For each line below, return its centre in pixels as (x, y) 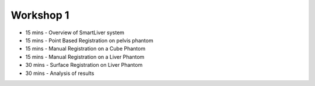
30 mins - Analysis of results (60, 73)
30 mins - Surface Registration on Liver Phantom (84, 65)
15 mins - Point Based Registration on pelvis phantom (90, 40)
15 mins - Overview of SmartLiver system (75, 33)
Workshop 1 (40, 15)
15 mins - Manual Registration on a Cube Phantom (85, 49)
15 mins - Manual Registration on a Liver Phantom (85, 57)
